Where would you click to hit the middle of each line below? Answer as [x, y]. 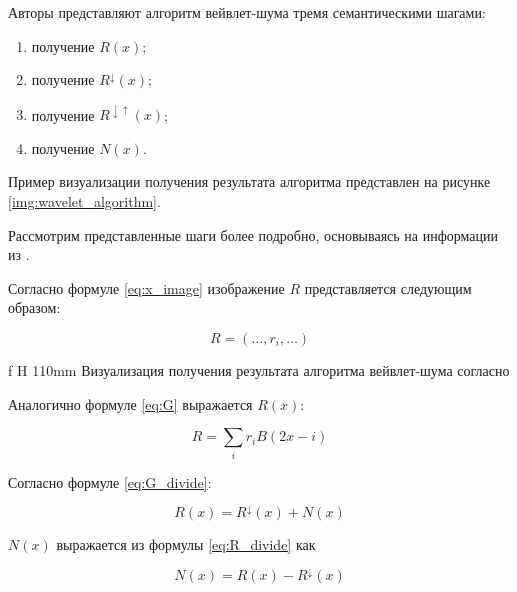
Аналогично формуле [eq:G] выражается [130, 403]
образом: [34, 307]
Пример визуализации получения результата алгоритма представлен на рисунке [249, 181]
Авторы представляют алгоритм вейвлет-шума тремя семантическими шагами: [247, 12]
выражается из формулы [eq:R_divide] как [186, 544]
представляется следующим [388, 287]
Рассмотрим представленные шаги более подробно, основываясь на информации [253, 234]
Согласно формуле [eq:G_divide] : [110, 481]
